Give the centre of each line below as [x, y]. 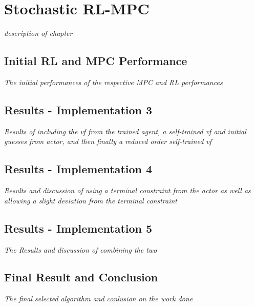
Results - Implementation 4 [78, 169]
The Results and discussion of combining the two [81, 249]
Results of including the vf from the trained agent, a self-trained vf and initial [125, 131]
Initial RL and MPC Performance [96, 61]
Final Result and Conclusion [81, 277]
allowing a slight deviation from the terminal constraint [91, 200]
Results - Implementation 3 [78, 109]
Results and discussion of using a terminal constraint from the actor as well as [128, 190]
